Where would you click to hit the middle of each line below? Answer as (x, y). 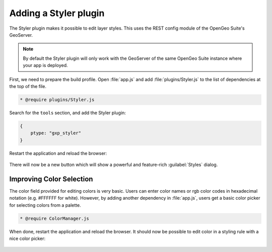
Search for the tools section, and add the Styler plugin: (67, 113)
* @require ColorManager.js (54, 218)
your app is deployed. (45, 65)
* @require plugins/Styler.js (57, 100)
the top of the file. (28, 86)
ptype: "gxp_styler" (56, 133)
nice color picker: (27, 238)
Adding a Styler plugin (57, 13)
